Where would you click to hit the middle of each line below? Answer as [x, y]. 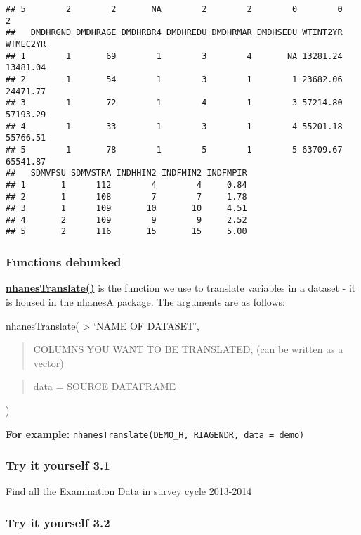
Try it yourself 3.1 [58, 465]
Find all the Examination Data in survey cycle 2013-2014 [129, 491]
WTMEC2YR [26, 44]
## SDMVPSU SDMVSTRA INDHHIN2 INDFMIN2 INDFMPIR [126, 173]
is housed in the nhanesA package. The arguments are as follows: [145, 301]
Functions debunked [64, 262]
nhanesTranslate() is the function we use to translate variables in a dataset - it [181, 288]
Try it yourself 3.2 [58, 522]
